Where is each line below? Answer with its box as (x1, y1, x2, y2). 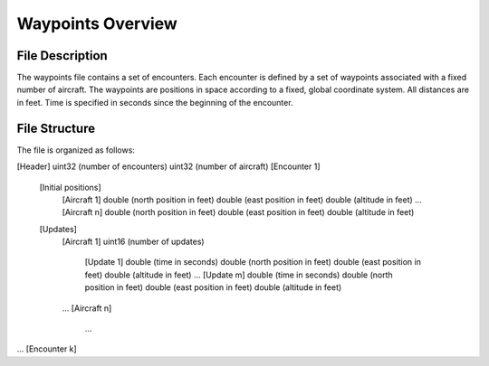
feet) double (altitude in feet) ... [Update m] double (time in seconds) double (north (84, 269, 393, 280)
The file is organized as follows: (16, 145, 136, 155)
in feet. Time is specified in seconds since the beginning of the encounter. (16, 97, 293, 108)
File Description (16, 48, 108, 63)
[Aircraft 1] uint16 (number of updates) (62, 236, 205, 248)
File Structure (16, 120, 95, 136)
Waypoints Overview (16, 14, 178, 33)
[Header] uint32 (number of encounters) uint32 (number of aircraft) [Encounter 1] (16, 161, 321, 172)
